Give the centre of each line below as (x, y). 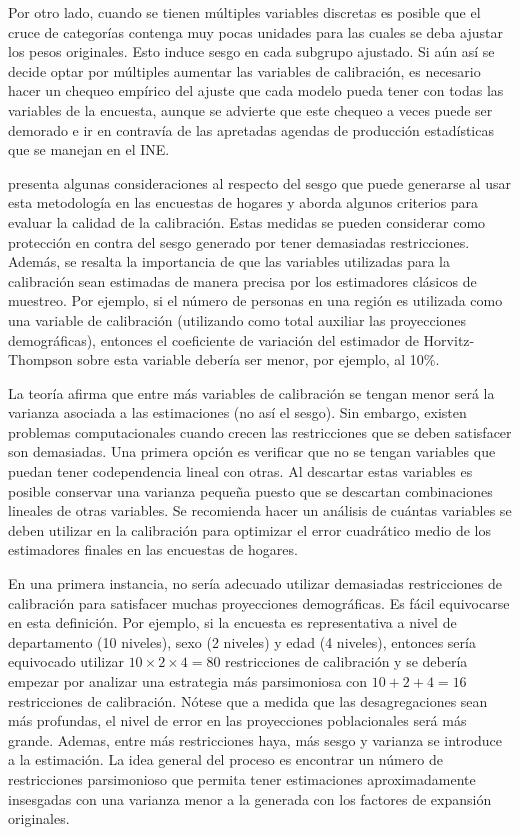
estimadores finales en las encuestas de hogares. (153, 549)
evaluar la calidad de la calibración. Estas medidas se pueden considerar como (247, 221)
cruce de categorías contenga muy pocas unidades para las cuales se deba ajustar (255, 31)
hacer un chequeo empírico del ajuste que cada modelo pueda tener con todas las (256, 90)
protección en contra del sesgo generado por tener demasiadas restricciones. (239, 241)
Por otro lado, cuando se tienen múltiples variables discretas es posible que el (244, 12)
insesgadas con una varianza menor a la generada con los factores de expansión (250, 798)
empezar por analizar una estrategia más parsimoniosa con (188, 681)
